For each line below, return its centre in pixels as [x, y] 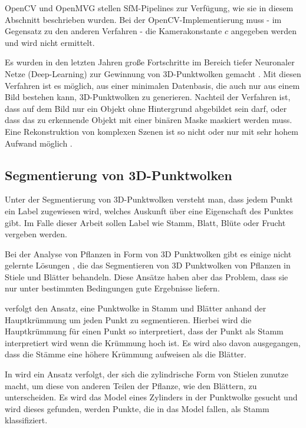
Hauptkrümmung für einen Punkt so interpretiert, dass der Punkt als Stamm [144, 331]
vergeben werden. [36, 234]
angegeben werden [264, 31]
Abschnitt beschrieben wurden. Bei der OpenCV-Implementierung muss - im [143, 19]
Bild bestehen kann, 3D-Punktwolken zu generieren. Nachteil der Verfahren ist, [148, 97]
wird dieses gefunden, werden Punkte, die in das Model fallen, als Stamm [137, 408]
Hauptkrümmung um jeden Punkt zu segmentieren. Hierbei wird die [128, 319]
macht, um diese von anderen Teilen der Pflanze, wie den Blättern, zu [131, 385]
